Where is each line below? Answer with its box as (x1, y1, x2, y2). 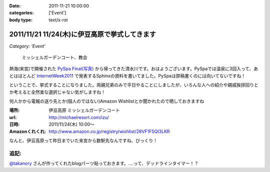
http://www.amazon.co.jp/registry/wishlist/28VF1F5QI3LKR (48, 128, 170, 134)
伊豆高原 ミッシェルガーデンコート (48, 107, 120, 113)
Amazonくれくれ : (9, 128, 46, 134)
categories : (9, 10, 34, 16)
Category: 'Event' (9, 43, 45, 49)
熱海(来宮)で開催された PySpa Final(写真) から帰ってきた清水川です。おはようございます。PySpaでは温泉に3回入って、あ (9, 65, 258, 72)
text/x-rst (48, 16, 68, 22)
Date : (9, 3, 21, 8)
